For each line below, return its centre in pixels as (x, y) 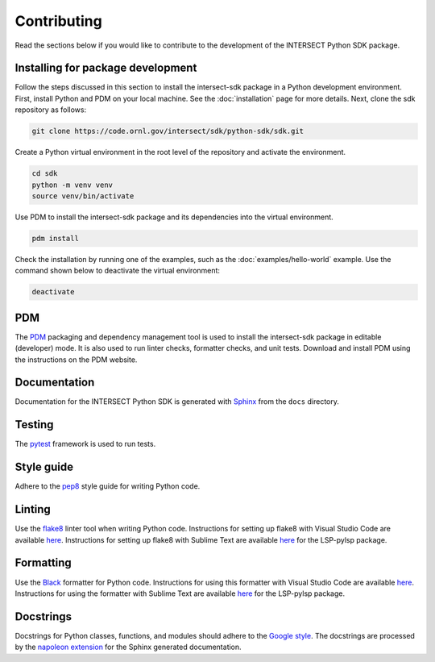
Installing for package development (106, 68)
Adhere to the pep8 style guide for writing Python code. (108, 486)
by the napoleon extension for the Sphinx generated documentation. (128, 647)
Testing (34, 425)
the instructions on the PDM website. (76, 360)
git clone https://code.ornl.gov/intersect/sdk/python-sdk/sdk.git (168, 131)
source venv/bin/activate (83, 196)
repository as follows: (51, 110)
